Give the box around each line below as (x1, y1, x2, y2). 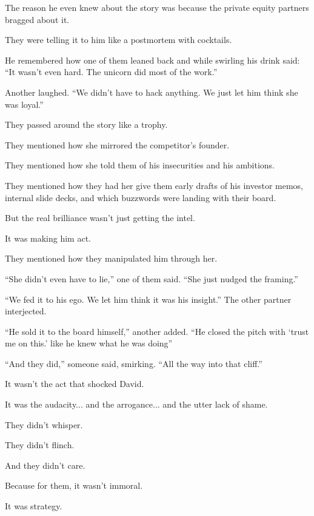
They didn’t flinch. (5, 438, 75, 451)
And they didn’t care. (5, 458, 85, 471)
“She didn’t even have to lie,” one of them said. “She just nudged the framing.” (5, 272, 298, 285)
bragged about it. (5, 13, 70, 25)
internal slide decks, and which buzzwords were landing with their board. (5, 191, 276, 203)
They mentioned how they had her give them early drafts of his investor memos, (5, 179, 303, 191)
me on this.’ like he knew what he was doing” (5, 337, 173, 349)
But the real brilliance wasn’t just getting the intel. (5, 211, 195, 224)
